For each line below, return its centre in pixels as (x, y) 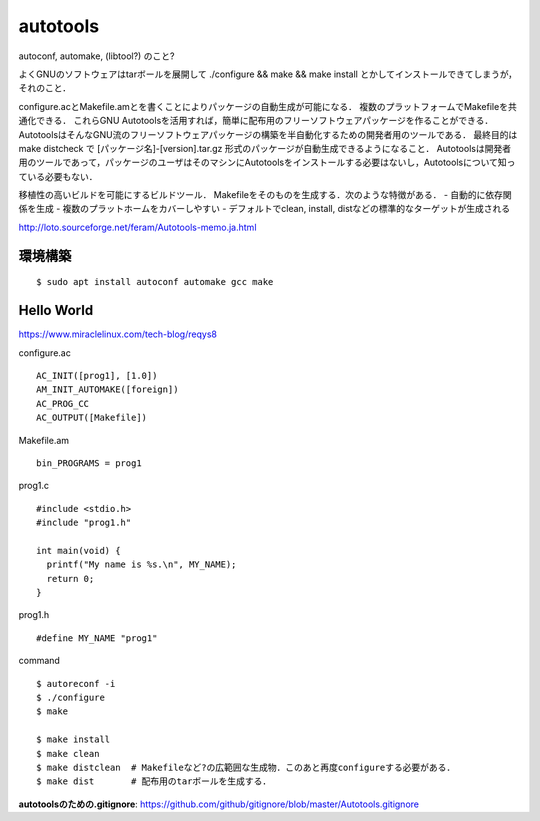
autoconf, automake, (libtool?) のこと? (96, 56)
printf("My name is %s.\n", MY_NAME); (141, 564)
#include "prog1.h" (84, 523)
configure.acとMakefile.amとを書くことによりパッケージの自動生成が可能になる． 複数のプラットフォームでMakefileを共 (267, 106)
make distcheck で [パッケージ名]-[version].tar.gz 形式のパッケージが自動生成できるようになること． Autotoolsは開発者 (265, 148)
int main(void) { (78, 550)
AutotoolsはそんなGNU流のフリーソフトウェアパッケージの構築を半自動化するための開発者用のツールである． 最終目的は (268, 134)
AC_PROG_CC (63, 403)
